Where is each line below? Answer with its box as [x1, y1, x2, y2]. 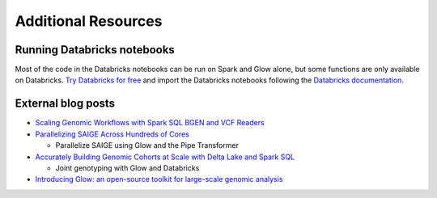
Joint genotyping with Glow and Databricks [55, 162, 200, 173]
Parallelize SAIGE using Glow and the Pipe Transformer [55, 141, 239, 150]
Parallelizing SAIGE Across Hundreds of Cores [35, 129, 189, 139]
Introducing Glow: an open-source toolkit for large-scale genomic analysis [35, 175, 283, 184]
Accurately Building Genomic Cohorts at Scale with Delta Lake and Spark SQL [35, 152, 295, 162]
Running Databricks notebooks [15, 43, 176, 57]
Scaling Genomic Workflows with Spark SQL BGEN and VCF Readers [35, 118, 265, 128]
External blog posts [15, 97, 116, 111]
